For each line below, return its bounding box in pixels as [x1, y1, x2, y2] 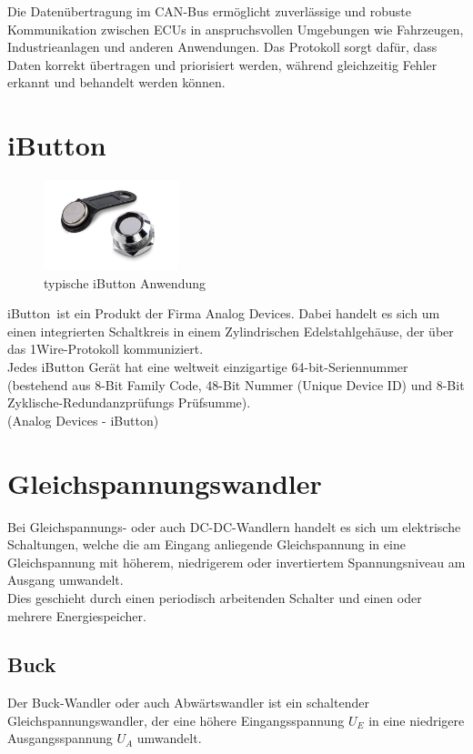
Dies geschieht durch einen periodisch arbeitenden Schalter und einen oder [7, 588, 422, 607]
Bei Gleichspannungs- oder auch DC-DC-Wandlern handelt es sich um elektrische [7, 517, 461, 536]
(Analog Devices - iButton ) [7, 410, 159, 429]
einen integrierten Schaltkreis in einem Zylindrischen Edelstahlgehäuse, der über [7, 321, 454, 340]
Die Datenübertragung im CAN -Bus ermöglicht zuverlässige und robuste [7, 2, 412, 20]
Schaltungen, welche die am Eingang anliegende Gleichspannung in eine [7, 535, 406, 554]
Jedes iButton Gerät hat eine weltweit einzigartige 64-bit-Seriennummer [7, 357, 408, 377]
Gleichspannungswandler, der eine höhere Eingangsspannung [7, 710, 345, 729]
